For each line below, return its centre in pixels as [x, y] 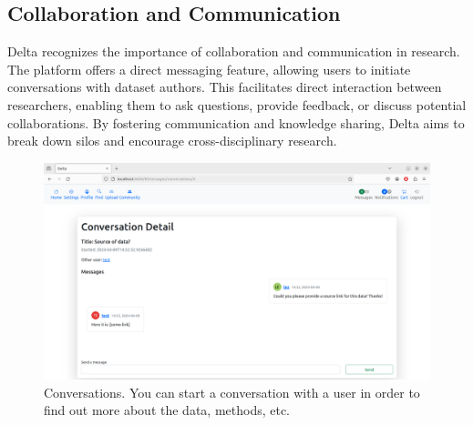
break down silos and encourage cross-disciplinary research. [172, 141]
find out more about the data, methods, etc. [167, 410]
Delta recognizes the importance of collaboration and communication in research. [234, 51]
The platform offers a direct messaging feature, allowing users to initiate [209, 69]
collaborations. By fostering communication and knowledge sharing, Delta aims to [236, 122]
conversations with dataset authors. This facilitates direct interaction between [225, 87]
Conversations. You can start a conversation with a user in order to [232, 392]
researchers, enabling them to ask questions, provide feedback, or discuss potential [237, 104]
